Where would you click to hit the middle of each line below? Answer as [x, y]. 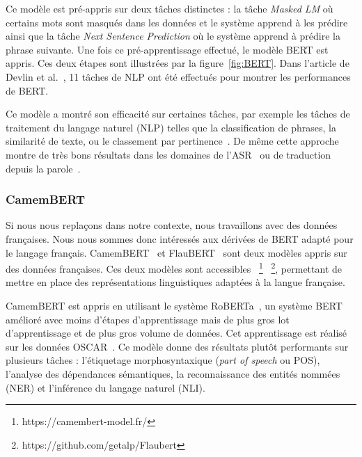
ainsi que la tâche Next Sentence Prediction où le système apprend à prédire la [173, 36]
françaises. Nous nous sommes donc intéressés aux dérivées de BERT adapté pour [180, 238]
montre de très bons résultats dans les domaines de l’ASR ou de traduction [168, 154]
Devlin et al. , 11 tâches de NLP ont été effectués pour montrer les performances [178, 76]
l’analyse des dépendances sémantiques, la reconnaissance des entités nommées [173, 373]
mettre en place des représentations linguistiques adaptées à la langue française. [175, 282]
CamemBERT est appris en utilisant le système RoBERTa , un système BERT [174, 305]
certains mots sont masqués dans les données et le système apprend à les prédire [177, 22]
